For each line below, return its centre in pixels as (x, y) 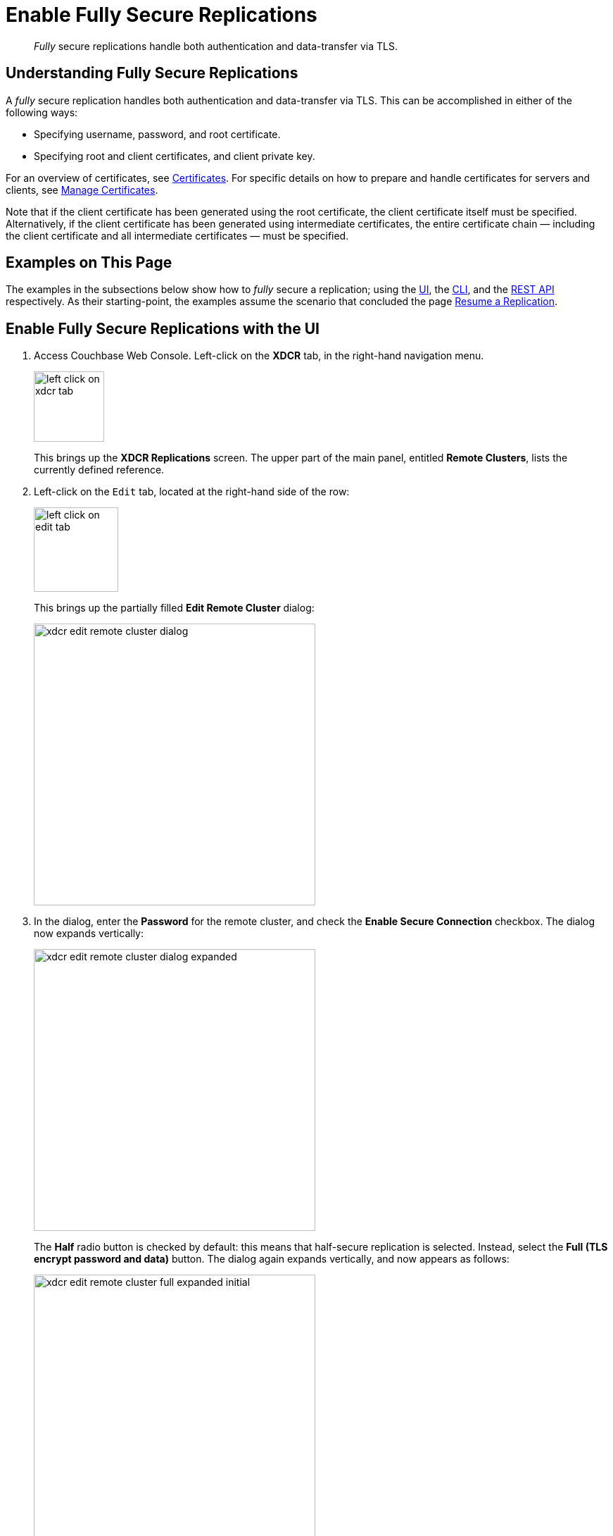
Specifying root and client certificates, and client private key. (175, 156)
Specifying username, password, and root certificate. (157, 134)
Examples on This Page (89, 263)
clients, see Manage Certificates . (82, 190)
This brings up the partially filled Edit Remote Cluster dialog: (174, 608)
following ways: (42, 112)
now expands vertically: (89, 934)
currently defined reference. (99, 470)
